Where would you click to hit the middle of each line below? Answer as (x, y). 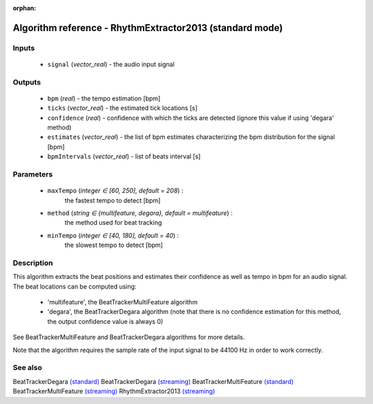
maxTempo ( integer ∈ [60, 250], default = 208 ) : (115, 191)
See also (28, 368)
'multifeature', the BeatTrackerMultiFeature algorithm (123, 302)
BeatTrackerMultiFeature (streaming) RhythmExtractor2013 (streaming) (114, 392)
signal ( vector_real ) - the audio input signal (111, 64)
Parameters (33, 174)
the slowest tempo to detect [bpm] (114, 245)
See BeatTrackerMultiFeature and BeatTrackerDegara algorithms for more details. (129, 337)
